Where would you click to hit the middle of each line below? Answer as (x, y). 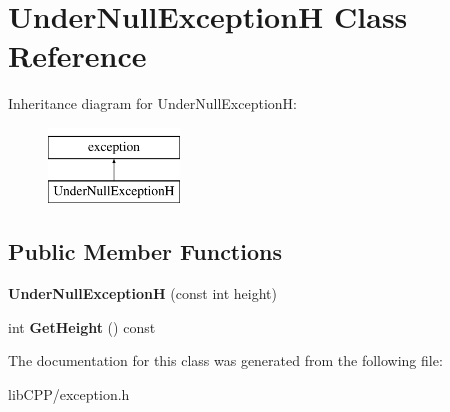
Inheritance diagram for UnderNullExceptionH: (152, 103)
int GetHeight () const (82, 326)
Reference (77, 55)
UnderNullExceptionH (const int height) (142, 293)
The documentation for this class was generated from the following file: (225, 360)
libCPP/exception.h (69, 394)
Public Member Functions (145, 251)
